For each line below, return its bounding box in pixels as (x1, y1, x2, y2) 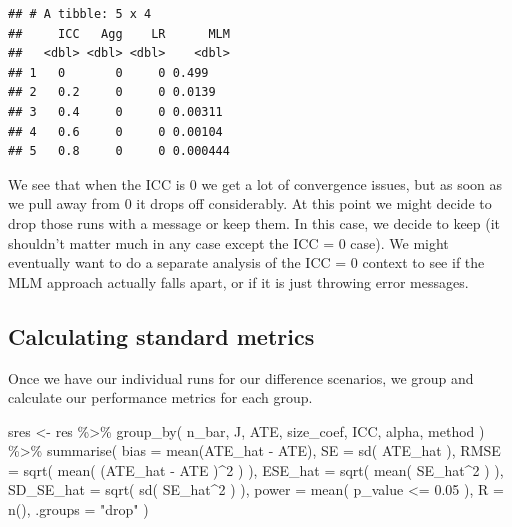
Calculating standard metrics (8, 320, 315, 351)
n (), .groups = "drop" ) (8, 499, 149, 520)
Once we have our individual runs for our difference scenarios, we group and (8, 367, 474, 388)
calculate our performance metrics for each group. (8, 387, 313, 408)
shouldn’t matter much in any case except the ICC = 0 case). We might (8, 232, 449, 253)
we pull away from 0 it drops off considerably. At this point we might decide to (8, 193, 492, 214)
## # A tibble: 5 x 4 (8, 7, 152, 21)
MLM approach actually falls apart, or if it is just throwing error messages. (8, 271, 469, 292)
